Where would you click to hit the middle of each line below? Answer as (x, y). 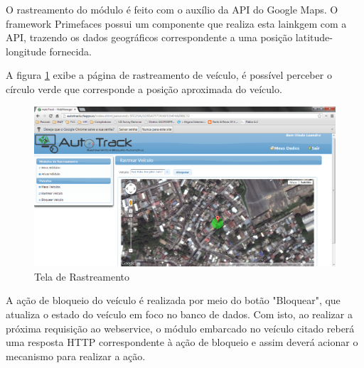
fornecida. (71, 51)
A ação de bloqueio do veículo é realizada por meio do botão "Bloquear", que (173, 300)
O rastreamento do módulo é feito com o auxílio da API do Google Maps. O (172, 9)
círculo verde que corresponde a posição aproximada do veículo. (144, 88)
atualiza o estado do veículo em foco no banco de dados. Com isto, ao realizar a (179, 314)
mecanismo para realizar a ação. (76, 356)
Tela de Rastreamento (82, 276)
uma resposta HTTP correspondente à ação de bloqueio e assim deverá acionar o (182, 342)
